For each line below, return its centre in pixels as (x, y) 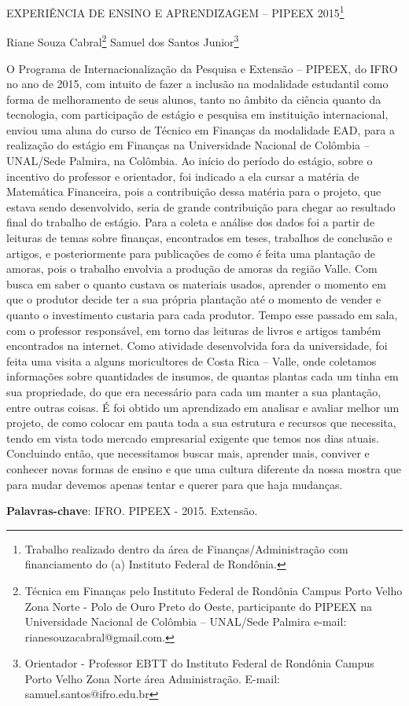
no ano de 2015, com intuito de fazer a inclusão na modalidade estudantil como (197, 84)
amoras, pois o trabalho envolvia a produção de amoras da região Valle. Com (192, 268)
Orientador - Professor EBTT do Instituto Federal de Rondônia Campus (199, 663)
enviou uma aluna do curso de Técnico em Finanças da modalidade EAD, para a (201, 129)
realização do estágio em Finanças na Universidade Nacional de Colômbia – (188, 145)
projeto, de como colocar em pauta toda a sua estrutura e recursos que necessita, (201, 423)
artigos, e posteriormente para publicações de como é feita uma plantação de (191, 253)
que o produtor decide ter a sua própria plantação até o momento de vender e (194, 299)
